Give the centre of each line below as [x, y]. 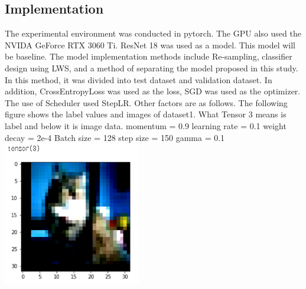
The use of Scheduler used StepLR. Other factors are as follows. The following [146, 102]
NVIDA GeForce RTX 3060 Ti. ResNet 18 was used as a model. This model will [150, 45]
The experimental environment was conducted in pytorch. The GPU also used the [153, 33]
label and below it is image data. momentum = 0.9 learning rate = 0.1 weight [146, 125]
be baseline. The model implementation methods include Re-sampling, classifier [149, 56]
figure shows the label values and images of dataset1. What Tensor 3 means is [146, 114]
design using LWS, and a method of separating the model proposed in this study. [152, 68]
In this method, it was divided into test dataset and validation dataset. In [139, 79]
